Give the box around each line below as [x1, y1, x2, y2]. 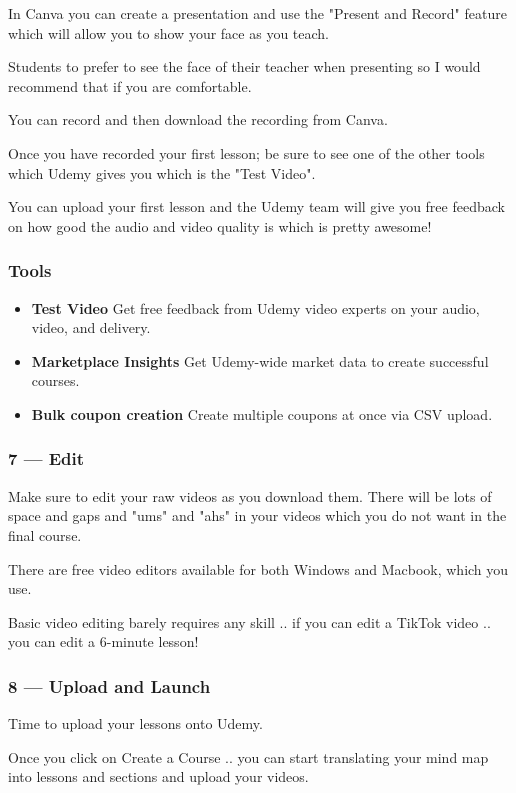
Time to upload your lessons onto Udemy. [8, 713, 263, 734]
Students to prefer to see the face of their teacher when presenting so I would [8, 56, 481, 77]
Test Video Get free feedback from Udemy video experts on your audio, [31, 297, 480, 318]
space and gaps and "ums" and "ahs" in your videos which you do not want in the [8, 505, 507, 526]
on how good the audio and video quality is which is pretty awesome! [8, 215, 432, 236]
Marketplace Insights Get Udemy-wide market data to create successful [31, 350, 489, 371]
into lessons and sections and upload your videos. [8, 766, 309, 787]
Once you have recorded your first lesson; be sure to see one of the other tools [8, 142, 485, 163]
